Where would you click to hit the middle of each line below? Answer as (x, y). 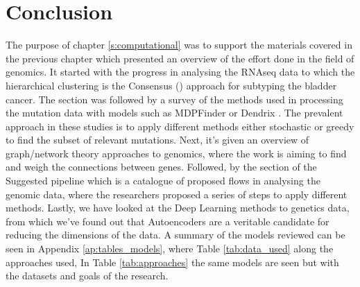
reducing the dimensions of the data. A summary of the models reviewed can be (175, 235)
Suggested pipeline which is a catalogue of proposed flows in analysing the (163, 181)
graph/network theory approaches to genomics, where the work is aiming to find (176, 153)
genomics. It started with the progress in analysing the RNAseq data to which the (180, 72)
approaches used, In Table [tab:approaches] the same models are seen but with (172, 262)
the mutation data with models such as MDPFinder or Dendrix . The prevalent (174, 113)
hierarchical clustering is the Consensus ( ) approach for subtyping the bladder (171, 85)
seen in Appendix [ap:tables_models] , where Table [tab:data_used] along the (170, 249)
